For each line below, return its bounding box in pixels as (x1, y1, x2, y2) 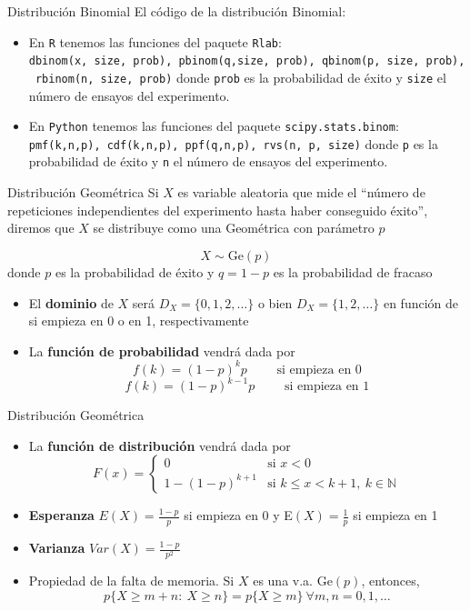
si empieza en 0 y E (184, 506, 293, 525)
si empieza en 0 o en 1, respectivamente (28, 311, 249, 330)
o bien (257, 293, 293, 312)
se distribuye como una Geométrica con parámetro (93, 218, 375, 237)
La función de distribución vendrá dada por (28, 436, 291, 455)
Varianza (28, 538, 85, 557)
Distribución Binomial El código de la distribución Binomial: (7, 2, 346, 20)
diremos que (7, 218, 75, 237)
